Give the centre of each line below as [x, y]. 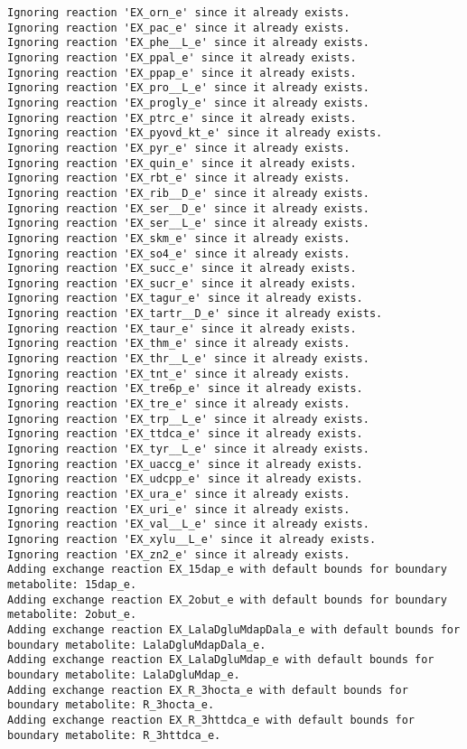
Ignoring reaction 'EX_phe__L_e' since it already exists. [188, 43]
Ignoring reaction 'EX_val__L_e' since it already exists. [188, 524]
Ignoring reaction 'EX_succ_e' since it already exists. [182, 269]
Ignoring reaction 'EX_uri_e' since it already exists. [179, 509]
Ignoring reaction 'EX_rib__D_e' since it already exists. [188, 193]
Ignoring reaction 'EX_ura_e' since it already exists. [179, 494]
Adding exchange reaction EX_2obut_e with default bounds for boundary [227, 599]
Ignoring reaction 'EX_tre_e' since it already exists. [179, 404]
